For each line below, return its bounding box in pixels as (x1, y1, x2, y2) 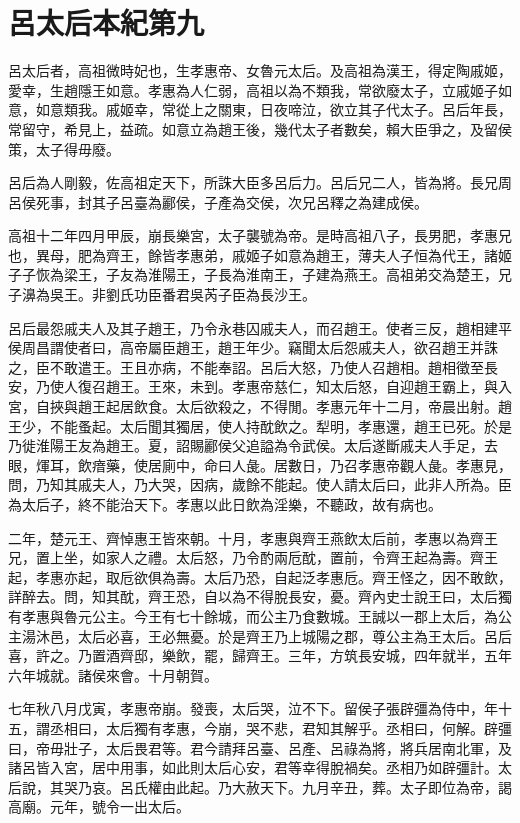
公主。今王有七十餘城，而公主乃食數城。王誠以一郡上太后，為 (91, 605, 498, 626)
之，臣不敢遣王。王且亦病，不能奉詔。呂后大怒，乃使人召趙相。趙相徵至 (8, 356, 484, 377)
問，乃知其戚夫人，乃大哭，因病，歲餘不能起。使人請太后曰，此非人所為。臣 (8, 474, 512, 495)
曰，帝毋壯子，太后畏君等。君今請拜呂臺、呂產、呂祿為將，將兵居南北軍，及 (8, 737, 512, 758)
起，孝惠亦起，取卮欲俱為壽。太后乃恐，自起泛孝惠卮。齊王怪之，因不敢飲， (8, 566, 512, 587)
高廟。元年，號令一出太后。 (8, 796, 190, 817)
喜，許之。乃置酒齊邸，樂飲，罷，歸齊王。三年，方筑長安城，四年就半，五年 (8, 645, 512, 666)
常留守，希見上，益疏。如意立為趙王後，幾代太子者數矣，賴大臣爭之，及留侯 (8, 118, 512, 139)
